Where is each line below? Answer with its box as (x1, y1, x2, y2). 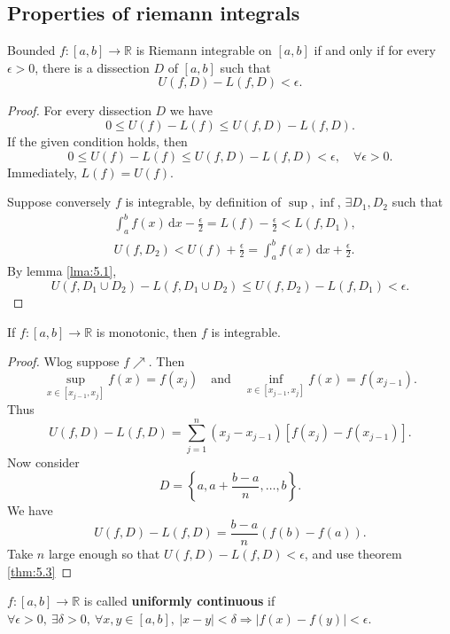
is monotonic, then (96, 322, 198, 340)
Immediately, (7, 162, 77, 181)
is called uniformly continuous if (83, 591, 275, 610)
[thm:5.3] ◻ (7, 561, 73, 580)
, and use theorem (304, 544, 402, 562)
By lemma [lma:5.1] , (7, 262, 117, 280)
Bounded (7, 41, 56, 59)
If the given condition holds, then (7, 131, 188, 150)
